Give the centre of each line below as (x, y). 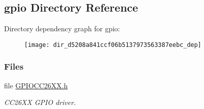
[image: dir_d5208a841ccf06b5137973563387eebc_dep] (113, 45)
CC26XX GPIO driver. (40, 102)
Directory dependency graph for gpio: (62, 29)
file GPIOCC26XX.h (36, 85)
